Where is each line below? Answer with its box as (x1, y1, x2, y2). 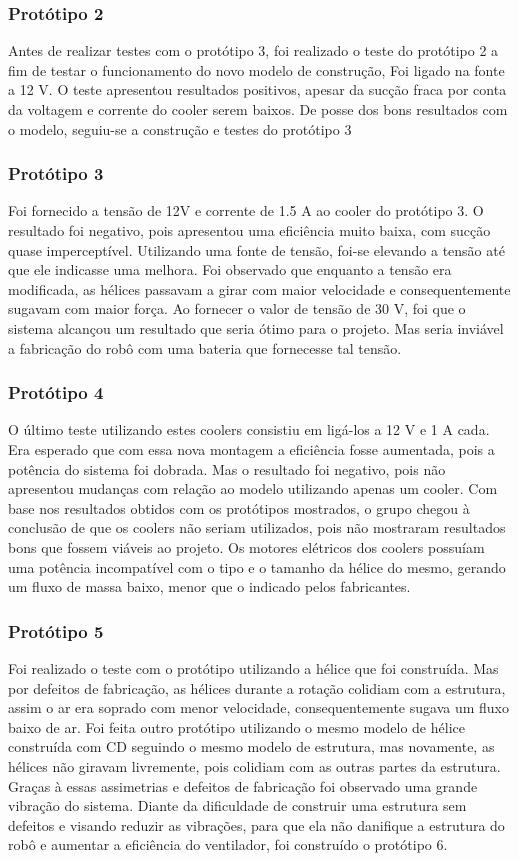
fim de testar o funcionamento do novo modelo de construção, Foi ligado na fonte (8, 59, 505, 80)
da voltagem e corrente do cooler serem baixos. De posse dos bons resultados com (8, 99, 508, 119)
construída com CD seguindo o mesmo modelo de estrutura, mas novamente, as (8, 736, 495, 757)
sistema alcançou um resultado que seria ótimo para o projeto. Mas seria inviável (8, 317, 504, 338)
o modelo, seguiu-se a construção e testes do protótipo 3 (8, 118, 352, 139)
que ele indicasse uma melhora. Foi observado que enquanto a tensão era (8, 259, 452, 280)
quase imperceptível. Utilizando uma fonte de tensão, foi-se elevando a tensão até (8, 239, 505, 260)
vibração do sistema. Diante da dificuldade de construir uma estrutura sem (8, 795, 467, 816)
